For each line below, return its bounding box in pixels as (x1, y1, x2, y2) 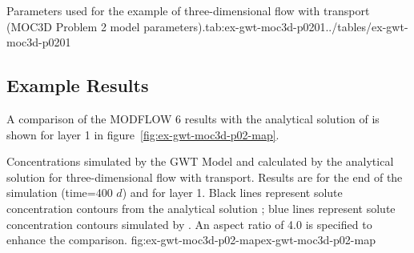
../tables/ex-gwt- (325, 18, 408, 34)
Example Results (6, 73, 149, 98)
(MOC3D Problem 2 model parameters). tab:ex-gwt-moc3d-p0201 (6, 18, 326, 34)
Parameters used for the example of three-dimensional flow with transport (6, 2, 370, 18)
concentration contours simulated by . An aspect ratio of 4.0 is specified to (6, 215, 372, 232)
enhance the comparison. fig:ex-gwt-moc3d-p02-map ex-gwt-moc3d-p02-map (6, 231, 376, 248)
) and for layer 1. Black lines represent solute (122, 184, 343, 201)
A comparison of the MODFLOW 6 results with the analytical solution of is (6, 110, 380, 127)
